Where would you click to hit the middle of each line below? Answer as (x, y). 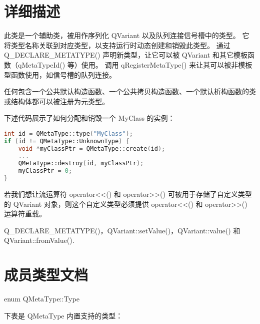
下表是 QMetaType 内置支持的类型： (63, 315)
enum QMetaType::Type (42, 299)
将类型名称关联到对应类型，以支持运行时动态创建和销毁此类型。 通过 (117, 45)
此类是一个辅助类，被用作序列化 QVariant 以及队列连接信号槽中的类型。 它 (127, 35)
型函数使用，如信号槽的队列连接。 (60, 74)
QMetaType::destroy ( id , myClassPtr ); (81, 164)
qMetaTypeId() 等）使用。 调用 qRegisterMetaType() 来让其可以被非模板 (135, 64)
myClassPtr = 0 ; (45, 171)
